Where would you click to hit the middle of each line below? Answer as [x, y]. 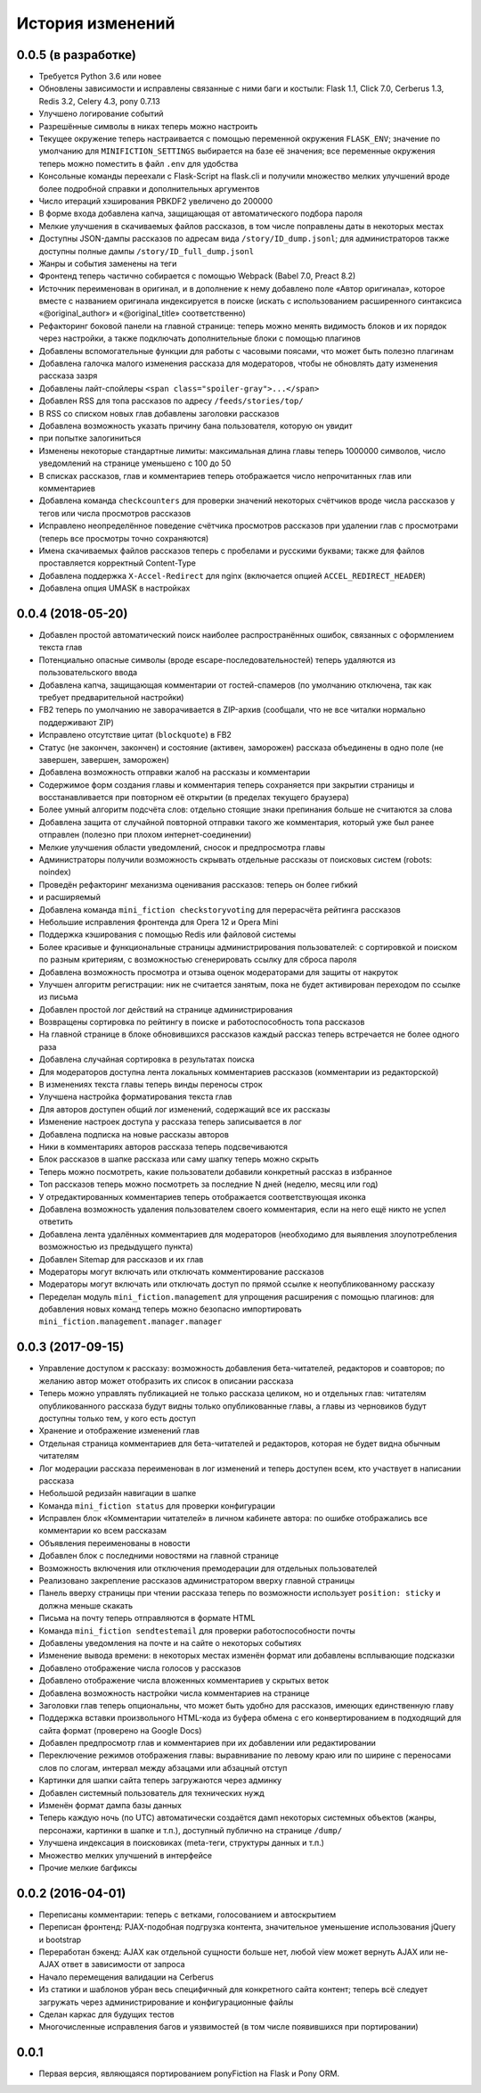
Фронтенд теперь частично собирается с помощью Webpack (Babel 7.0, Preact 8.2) [197, 276]
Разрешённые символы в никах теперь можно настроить [148, 126]
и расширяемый [70, 898]
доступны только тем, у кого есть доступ [117, 1418]
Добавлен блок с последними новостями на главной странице [159, 1556]
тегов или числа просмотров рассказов [115, 513]
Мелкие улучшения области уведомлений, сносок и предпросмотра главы [182, 847]
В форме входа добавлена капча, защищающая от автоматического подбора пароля [200, 213]
